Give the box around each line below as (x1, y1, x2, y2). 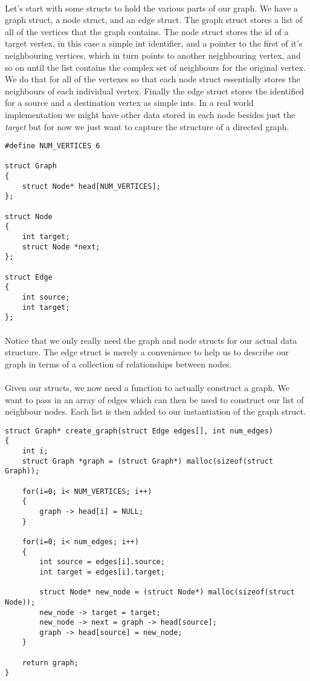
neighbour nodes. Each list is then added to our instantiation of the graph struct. (5, 405, 306, 418)
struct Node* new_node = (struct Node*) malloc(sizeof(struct (39, 588, 295, 597)
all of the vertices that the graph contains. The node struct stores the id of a (5, 25, 289, 38)
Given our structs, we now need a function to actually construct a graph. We (5, 381, 290, 393)
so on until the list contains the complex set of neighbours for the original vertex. (5, 61, 306, 73)
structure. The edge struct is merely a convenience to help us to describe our (5, 346, 289, 358)
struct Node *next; (22, 242, 100, 251)
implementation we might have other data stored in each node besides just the (5, 108, 295, 120)
